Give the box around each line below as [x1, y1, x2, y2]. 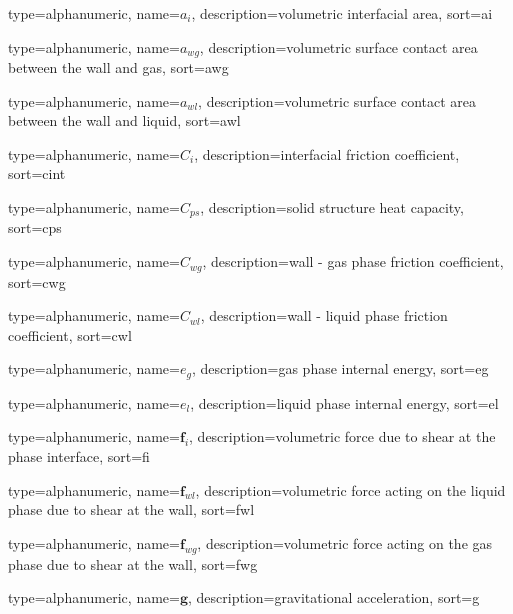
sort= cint [8, 163, 66, 184]
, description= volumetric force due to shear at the [189, 426, 496, 447]
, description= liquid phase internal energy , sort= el [190, 392, 499, 413]
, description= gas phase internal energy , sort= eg [191, 358, 489, 379]
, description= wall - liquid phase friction [200, 305, 448, 326]
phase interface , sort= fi [8, 445, 150, 466]
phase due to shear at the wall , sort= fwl [8, 499, 255, 520]
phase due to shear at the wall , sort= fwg [8, 553, 258, 574]
